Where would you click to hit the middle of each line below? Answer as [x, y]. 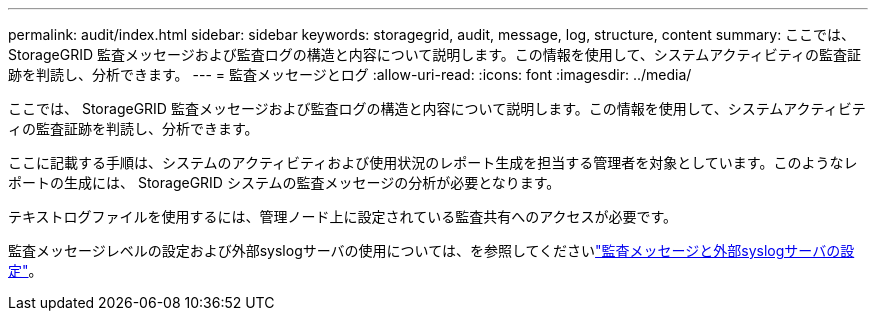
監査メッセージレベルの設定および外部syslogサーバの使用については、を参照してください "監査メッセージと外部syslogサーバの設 [431, 250]
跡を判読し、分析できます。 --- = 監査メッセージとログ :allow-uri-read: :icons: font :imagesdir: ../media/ [350, 74]
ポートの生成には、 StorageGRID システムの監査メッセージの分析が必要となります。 [284, 182]
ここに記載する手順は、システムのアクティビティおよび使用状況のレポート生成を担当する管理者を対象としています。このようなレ [433, 162]
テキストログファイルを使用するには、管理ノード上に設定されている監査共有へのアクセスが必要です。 [343, 216]
